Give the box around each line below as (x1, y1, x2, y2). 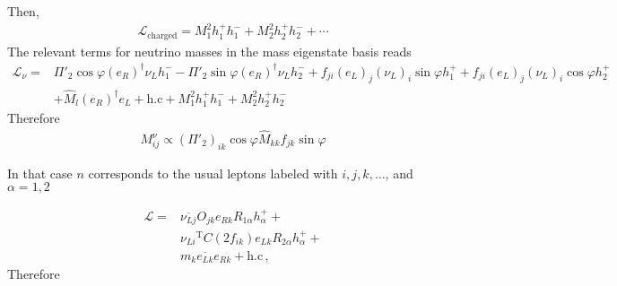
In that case (7, 163, 73, 182)
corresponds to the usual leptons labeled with (88, 163, 338, 182)
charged (147, 30, 178, 40)
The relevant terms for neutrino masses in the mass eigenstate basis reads (7, 41, 412, 60)
